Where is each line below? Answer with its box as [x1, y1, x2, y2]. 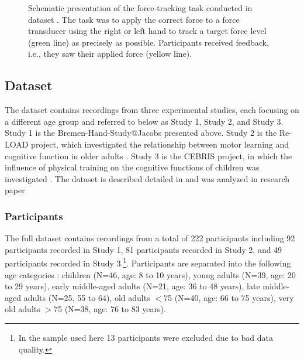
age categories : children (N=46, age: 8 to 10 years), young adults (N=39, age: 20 [5, 268, 296, 281]
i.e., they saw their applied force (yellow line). [28, 47, 192, 60]
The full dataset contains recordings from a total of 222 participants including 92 [5, 232, 295, 244]
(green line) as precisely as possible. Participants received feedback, [28, 36, 269, 48]
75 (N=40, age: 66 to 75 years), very [164, 291, 294, 303]
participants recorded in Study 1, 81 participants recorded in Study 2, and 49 [5, 243, 282, 255]
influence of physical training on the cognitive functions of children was [5, 161, 260, 173]
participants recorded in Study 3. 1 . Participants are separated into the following [5, 255, 291, 269]
